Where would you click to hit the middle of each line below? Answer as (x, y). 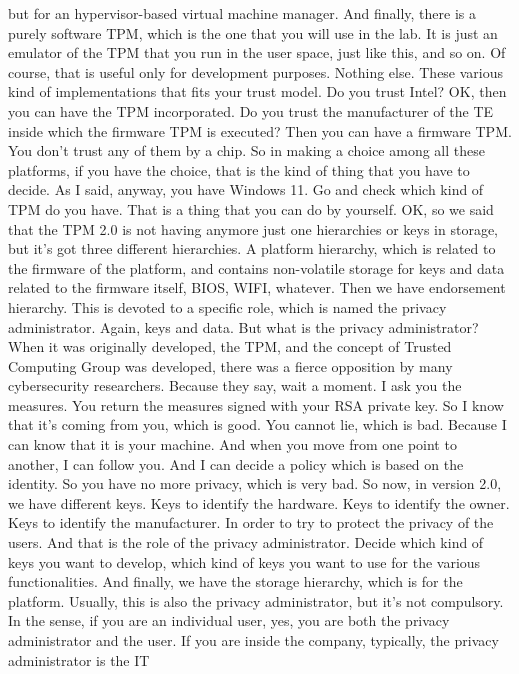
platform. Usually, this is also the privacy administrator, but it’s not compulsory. (256, 600)
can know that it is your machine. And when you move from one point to (232, 444)
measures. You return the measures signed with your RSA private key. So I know (256, 404)
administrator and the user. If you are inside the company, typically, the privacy (253, 640)
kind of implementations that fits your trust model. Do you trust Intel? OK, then (257, 91)
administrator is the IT (79, 659)
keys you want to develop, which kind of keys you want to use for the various (244, 561)
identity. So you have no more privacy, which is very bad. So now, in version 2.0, (255, 483)
